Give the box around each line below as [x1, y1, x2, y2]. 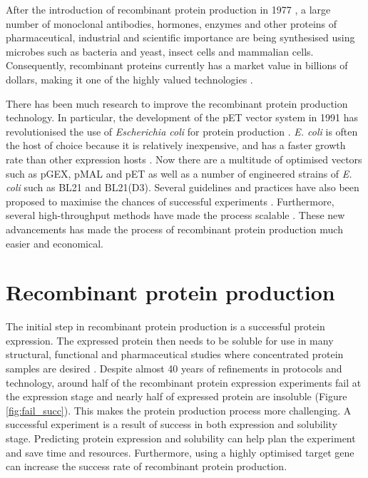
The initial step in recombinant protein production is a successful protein [6, 319, 325, 334]
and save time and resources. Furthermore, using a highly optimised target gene [6, 444, 354, 459]
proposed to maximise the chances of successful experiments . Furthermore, [6, 193, 334, 208]
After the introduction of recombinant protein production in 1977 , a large [6, 2, 331, 16]
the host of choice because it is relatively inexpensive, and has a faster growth [6, 138, 346, 153]
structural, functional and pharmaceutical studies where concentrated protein [6, 347, 344, 362]
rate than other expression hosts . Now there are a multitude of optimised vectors [6, 151, 362, 166]
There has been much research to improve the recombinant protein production [6, 96, 348, 111]
